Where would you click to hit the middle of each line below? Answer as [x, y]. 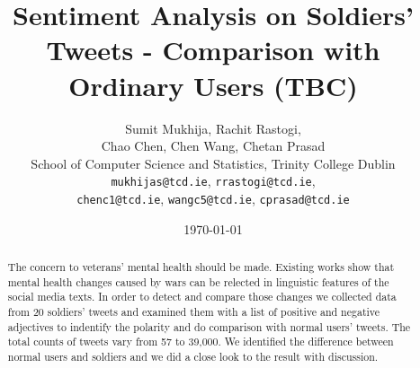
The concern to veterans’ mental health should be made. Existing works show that [201, 266]
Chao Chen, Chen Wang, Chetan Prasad [213, 146]
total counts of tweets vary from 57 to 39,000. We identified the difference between [201, 342]
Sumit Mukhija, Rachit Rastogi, [213, 128]
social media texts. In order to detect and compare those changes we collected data [202, 297]
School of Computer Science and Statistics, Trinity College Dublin [213, 163]
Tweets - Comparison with [213, 50]
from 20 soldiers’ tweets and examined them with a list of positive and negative [194, 311]
